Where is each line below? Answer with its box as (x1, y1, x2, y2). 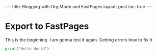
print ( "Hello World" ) (5, 46, 50, 51)
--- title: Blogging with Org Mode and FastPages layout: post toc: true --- (5, 4, 153, 9)
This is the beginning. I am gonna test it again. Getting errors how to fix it (5, 37, 152, 42)
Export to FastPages (5, 21, 89, 32)
